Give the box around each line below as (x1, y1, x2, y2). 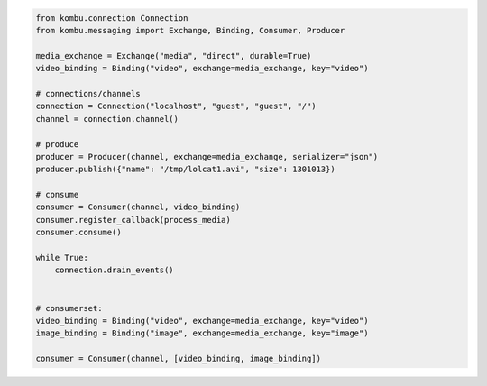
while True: (35, 253, 89, 263)
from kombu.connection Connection (35, 13, 188, 23)
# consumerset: (35, 303, 103, 313)
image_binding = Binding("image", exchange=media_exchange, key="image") (35, 328, 369, 338)
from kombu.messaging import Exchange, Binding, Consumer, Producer (35, 25, 345, 35)
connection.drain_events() (54, 265, 175, 275)
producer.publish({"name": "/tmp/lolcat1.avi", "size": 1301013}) (35, 164, 335, 175)
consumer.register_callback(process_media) (35, 215, 232, 225)
